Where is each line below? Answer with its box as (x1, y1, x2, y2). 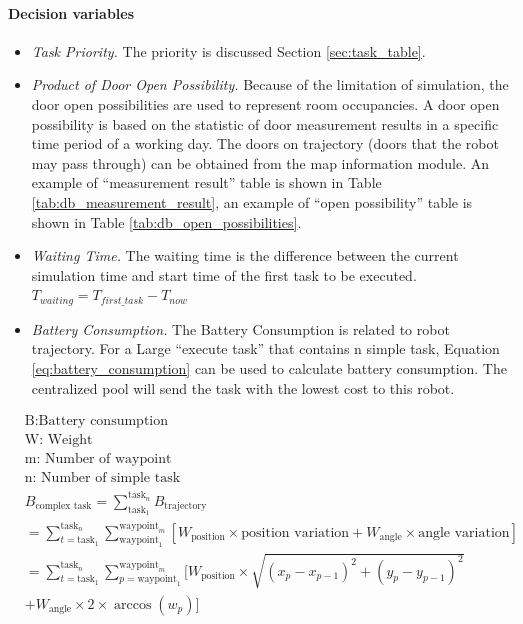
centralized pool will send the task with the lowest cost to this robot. (31, 377, 455, 398)
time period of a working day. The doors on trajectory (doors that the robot (31, 133, 499, 154)
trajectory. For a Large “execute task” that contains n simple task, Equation (31, 338, 500, 359)
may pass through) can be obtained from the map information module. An (31, 152, 490, 173)
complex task (35, 501, 92, 512)
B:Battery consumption (24, 414, 169, 429)
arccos (114, 597, 152, 612)
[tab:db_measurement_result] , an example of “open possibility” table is (31, 191, 473, 212)
